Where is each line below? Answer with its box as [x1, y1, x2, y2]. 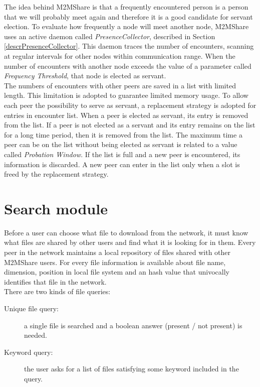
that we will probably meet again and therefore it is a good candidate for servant [4, 11, 253, 22]
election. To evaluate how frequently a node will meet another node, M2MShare [4, 21, 249, 32]
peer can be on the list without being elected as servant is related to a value [4, 139, 237, 150]
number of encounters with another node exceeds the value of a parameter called [4, 60, 251, 71]
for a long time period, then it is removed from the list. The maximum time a [4, 129, 242, 140]
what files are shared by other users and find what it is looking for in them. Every [4, 237, 256, 247]
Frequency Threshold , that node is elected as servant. [4, 70, 166, 81]
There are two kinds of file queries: [4, 286, 111, 297]
